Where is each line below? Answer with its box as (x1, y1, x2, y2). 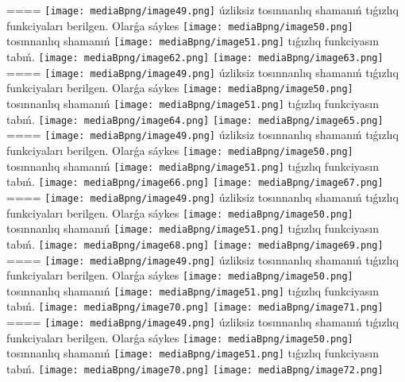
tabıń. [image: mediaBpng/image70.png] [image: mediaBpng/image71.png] (6, 298, 384, 314)
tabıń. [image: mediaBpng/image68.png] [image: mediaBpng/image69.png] (6, 235, 384, 252)
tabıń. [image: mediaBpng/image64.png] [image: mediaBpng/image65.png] (6, 110, 384, 127)
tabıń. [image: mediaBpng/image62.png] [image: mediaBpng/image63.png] (6, 48, 384, 64)
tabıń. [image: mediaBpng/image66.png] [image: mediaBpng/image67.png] (6, 173, 384, 190)
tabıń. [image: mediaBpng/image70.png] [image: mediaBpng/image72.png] (6, 361, 384, 377)
